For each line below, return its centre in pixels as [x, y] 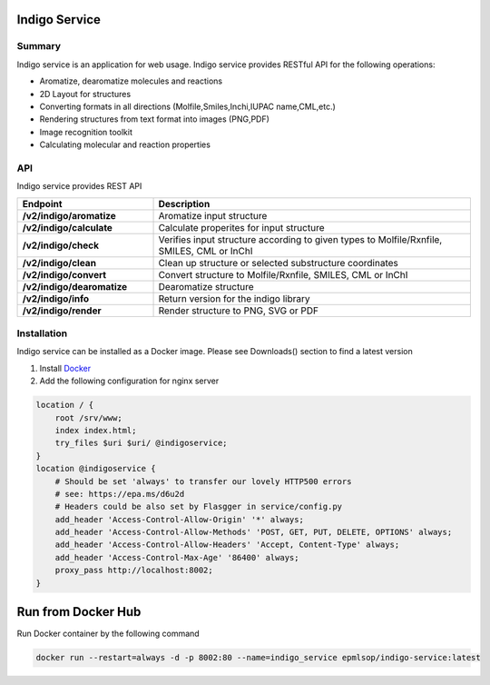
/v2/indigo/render [62, 311]
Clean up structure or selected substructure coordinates [279, 263]
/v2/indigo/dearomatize [75, 286]
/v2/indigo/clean [59, 263]
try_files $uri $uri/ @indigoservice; [141, 443]
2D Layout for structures [85, 94]
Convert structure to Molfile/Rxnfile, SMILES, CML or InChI [283, 274]
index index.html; [96, 430]
